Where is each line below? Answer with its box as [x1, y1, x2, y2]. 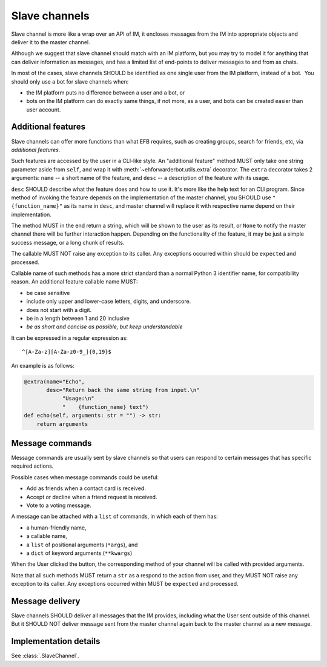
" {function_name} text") [62, 403, 149, 410]
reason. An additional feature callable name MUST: [11, 278, 138, 285]
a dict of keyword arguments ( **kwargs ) [26, 549, 133, 557]
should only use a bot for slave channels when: [11, 78, 129, 85]
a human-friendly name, [26, 524, 87, 531]
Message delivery [11, 596, 81, 606]
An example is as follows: [11, 362, 75, 369]
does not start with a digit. [26, 306, 92, 313]
